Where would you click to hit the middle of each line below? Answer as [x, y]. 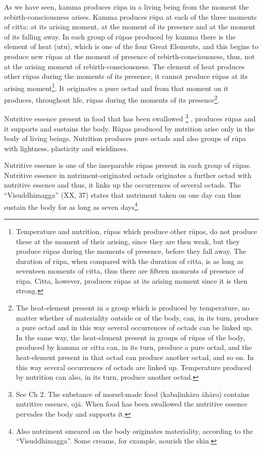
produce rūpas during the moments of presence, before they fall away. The [131, 251]
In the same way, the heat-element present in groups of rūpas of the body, [130, 337]
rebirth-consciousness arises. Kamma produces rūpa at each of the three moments [130, 16]
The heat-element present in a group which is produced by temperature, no [133, 308]
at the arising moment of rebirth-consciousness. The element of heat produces [124, 66]
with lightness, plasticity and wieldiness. [66, 148]
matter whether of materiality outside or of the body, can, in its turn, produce [137, 317]
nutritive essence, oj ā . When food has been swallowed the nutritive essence [131, 404]
